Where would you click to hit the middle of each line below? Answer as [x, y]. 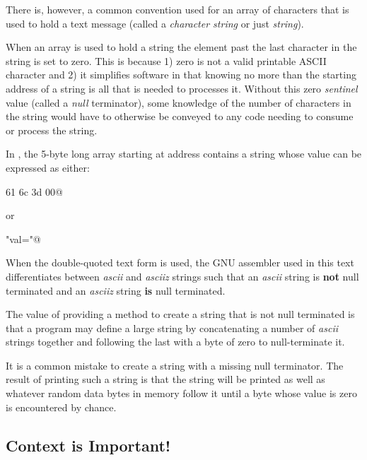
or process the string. [52, 130]
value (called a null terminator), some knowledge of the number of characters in [179, 102]
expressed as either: [48, 167]
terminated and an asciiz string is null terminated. [116, 290]
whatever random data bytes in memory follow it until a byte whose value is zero [181, 393]
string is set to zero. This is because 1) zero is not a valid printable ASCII [166, 60]
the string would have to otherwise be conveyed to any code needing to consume [180, 116]
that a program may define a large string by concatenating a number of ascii [172, 328]
